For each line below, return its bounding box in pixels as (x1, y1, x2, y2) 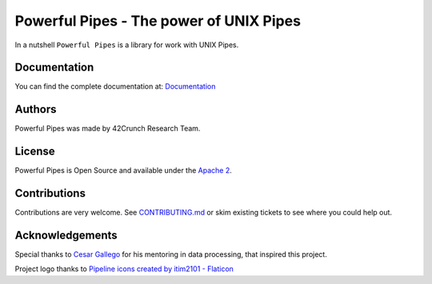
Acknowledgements (14, 228, 118, 242)
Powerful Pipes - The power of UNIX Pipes (14, 12, 302, 30)
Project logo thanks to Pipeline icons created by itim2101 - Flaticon (14, 264, 234, 274)
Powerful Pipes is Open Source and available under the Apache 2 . (14, 166, 232, 175)
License (14, 145, 55, 158)
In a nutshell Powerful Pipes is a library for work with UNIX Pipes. (14, 40, 239, 50)
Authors (14, 102, 57, 116)
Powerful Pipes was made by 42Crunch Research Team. (14, 124, 201, 134)
